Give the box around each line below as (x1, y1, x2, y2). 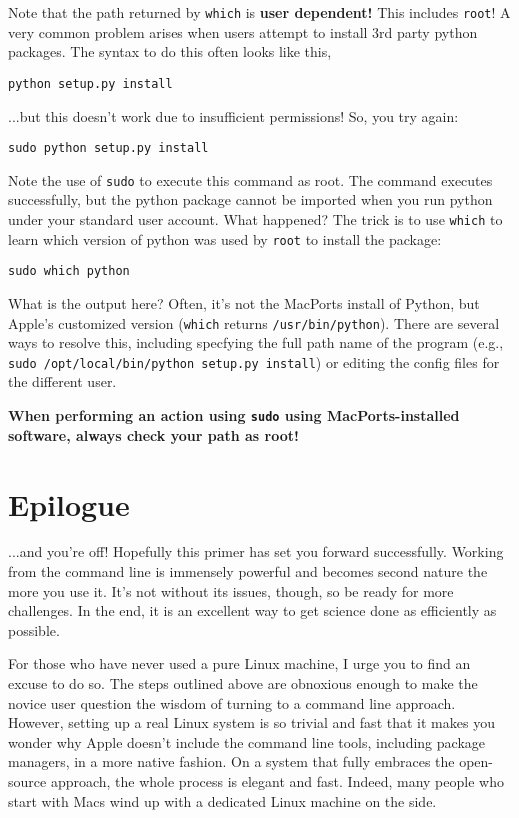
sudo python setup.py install (8, 141, 209, 156)
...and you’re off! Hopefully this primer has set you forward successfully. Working (8, 541, 504, 562)
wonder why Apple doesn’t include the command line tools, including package (8, 731, 485, 752)
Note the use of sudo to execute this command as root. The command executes (8, 169, 493, 190)
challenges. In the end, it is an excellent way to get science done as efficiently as (8, 600, 497, 621)
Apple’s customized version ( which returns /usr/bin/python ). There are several (8, 312, 500, 333)
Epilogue (8, 483, 130, 524)
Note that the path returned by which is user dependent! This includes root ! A (8, 2, 511, 22)
